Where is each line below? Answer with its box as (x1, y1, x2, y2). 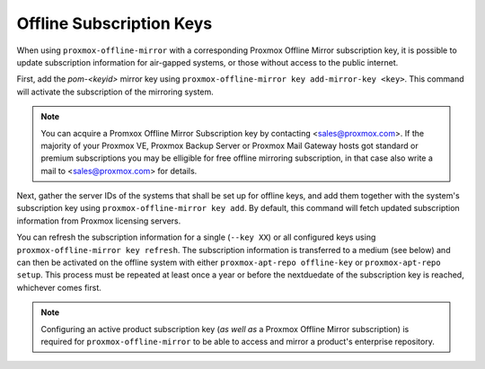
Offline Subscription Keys (16, 13, 213, 33)
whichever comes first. (16, 282, 102, 293)
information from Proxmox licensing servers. (16, 215, 181, 226)
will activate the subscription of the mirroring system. (16, 86, 215, 97)
